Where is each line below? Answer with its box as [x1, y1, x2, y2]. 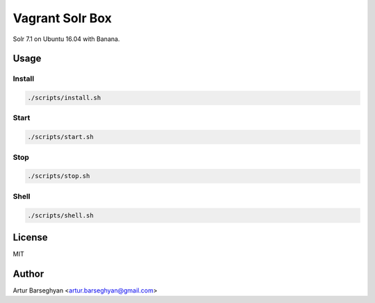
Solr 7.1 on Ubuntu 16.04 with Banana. [12, 35, 120, 43]
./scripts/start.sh [27, 133, 94, 141]
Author [12, 268, 44, 279]
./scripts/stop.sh [27, 172, 90, 180]
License [12, 231, 48, 243]
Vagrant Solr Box [12, 10, 112, 26]
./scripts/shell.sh [27, 211, 94, 219]
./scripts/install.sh [27, 94, 101, 102]
